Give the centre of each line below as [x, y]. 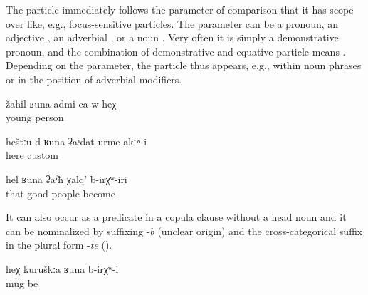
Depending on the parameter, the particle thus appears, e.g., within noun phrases [184, 65]
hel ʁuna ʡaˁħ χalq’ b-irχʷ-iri [67, 178]
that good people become [61, 193]
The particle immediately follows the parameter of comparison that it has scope [180, 9]
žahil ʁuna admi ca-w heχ [61, 103]
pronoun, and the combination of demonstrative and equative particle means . [176, 51]
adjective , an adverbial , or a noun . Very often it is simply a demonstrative [172, 37]
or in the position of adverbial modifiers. [94, 79]
